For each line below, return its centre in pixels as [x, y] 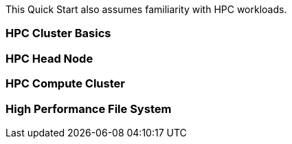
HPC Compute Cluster [65, 84]
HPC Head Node [49, 58]
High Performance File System [89, 109]
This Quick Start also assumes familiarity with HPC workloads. [146, 9]
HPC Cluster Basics [58, 33]
